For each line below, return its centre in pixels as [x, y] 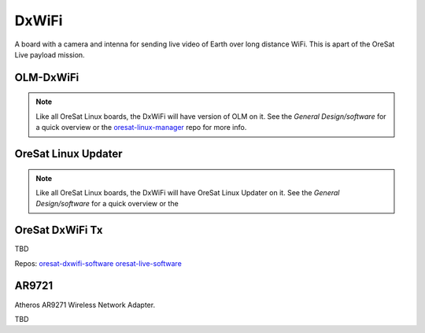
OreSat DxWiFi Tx [59, 230]
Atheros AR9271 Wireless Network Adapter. [85, 305]
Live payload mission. [50, 54]
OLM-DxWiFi [47, 78]
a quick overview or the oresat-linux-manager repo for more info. [141, 128]
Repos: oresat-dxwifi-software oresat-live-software [98, 263]
